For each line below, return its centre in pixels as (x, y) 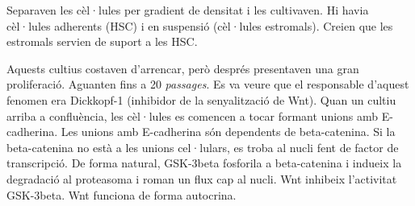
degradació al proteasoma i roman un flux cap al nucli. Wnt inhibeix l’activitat (202, 178)
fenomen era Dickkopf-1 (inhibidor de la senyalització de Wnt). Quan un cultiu (201, 99)
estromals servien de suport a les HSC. (102, 41)
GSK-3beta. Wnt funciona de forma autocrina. (122, 194)
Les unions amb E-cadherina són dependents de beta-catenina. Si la (228, 132)
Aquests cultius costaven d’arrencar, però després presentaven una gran (183, 68)
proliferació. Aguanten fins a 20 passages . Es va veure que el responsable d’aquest (208, 84)
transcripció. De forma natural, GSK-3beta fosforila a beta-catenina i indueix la (204, 163)
